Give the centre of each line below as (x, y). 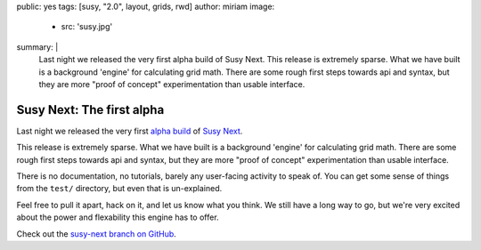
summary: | (37, 47)
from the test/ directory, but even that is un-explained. (119, 189)
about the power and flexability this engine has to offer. (118, 217)
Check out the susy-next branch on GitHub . (97, 234)
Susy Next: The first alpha (90, 110)
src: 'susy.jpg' (87, 27)
